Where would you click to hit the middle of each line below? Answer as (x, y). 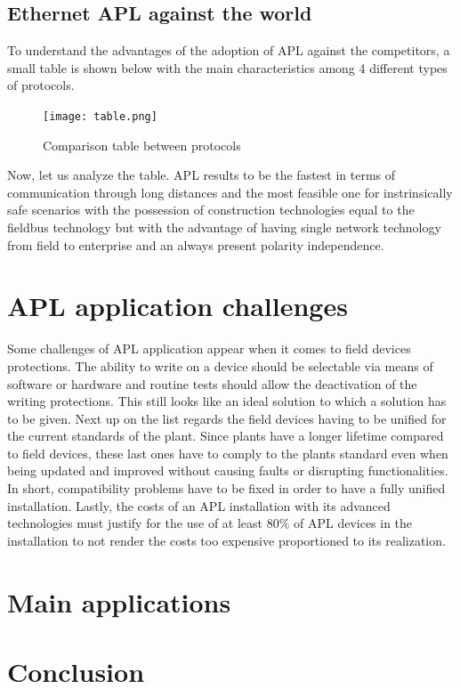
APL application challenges (178, 306)
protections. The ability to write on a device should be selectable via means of (220, 365)
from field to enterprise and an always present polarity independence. (196, 244)
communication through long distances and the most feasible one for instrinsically (230, 192)
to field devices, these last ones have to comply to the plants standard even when (228, 453)
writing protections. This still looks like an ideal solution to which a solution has (227, 401)
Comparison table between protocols (142, 145)
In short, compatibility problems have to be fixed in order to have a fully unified (226, 488)
